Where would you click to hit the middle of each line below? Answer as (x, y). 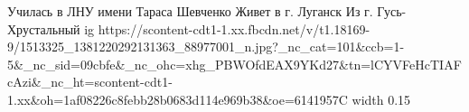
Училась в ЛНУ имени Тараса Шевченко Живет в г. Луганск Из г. (190, 11)
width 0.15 (381, 99)
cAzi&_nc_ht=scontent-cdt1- (90, 82)
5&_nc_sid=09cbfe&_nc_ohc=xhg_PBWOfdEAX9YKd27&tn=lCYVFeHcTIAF (234, 64)
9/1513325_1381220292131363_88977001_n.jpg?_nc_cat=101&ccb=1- (206, 47)
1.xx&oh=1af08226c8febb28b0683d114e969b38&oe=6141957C (178, 99)
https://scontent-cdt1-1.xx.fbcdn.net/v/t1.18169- (234, 28)
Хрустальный (44, 28)
